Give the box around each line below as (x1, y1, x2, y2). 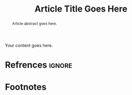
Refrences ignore (5, 60, 72, 71)
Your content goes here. (5, 42, 53, 48)
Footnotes (5, 81, 47, 93)
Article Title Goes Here (34, 3, 128, 15)
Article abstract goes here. (12, 21, 57, 26)
